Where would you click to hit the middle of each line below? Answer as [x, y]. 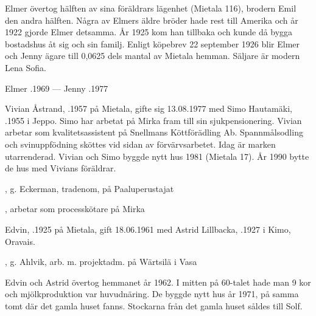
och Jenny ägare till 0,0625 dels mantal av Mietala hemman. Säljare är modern [153, 56]
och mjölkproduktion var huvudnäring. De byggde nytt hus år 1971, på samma [152, 294]
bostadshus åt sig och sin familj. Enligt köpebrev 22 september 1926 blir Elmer [153, 43]
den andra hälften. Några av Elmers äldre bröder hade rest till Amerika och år [152, 20]
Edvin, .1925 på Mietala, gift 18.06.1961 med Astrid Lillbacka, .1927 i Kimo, [148, 229]
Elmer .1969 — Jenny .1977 [57, 88]
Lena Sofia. [26, 67]
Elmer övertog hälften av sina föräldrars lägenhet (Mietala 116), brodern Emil [151, 8]
